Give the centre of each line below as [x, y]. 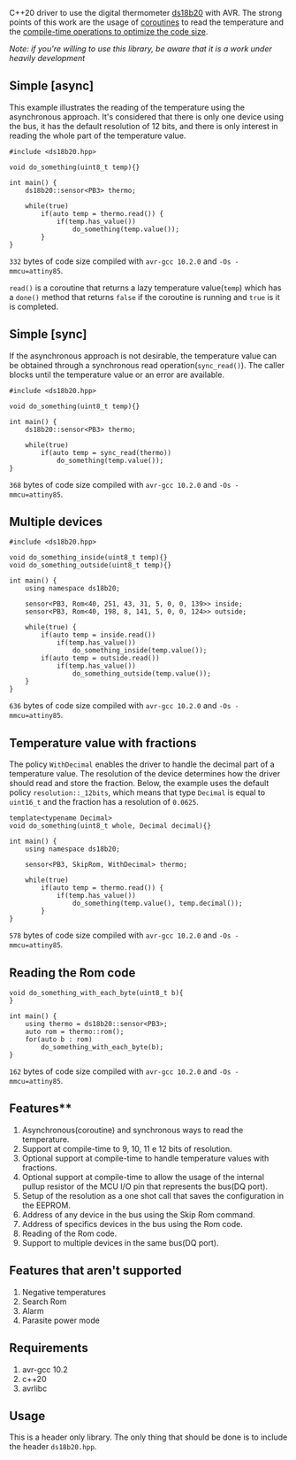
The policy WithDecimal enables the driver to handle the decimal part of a [142, 764]
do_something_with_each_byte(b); [102, 1047]
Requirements [49, 1348]
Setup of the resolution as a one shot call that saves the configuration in [153, 1195]
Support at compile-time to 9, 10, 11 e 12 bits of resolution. [127, 1148]
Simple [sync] [48, 334]
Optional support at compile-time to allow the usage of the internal [143, 1177]
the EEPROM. [46, 1205]
